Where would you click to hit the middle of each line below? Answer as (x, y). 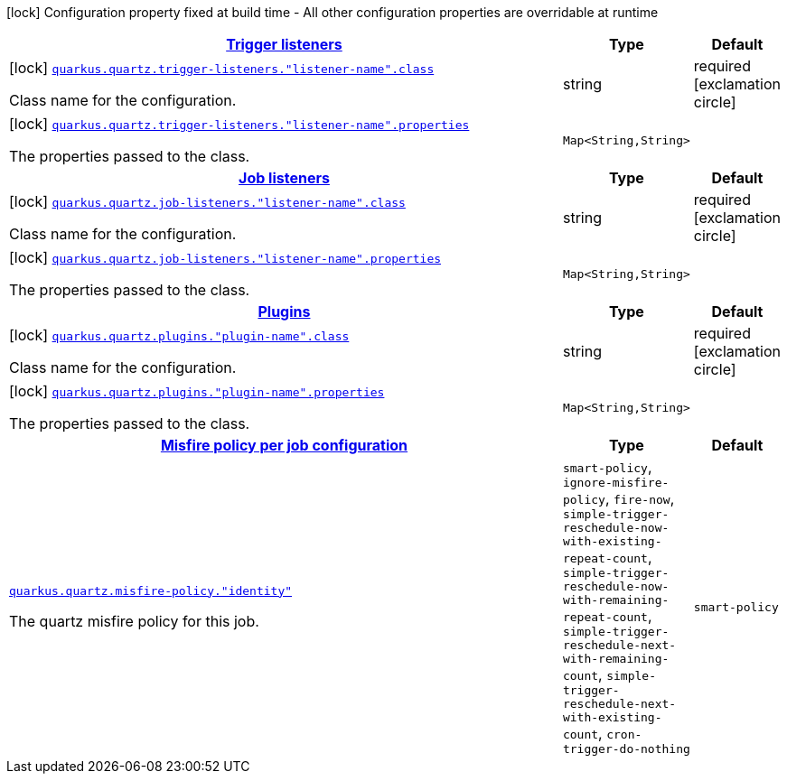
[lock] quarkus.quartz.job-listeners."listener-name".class (207, 201)
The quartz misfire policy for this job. (134, 621)
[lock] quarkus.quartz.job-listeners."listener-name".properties (225, 257)
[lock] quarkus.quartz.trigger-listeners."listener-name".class (222, 68)
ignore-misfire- (616, 483)
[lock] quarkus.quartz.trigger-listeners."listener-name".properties (239, 124)
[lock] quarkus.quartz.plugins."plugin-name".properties (197, 391)
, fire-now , (640, 498)
